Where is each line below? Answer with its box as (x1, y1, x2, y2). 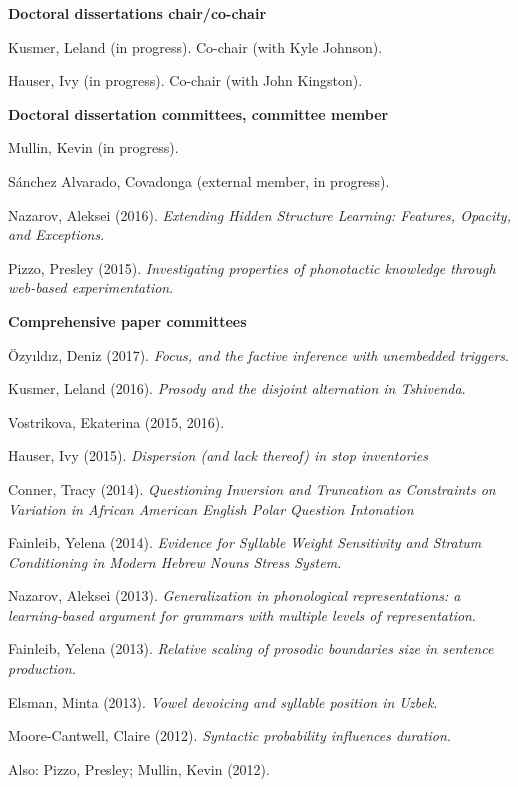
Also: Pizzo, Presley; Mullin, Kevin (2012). (8, 758, 270, 779)
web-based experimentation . (8, 277, 174, 298)
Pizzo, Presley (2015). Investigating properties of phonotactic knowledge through (8, 257, 496, 278)
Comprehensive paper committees (8, 310, 247, 331)
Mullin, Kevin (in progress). (8, 137, 179, 158)
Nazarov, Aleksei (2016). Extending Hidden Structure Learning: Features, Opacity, (8, 204, 511, 225)
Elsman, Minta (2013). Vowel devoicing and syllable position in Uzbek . (8, 691, 438, 712)
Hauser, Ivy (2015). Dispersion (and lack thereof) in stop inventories (8, 445, 429, 466)
